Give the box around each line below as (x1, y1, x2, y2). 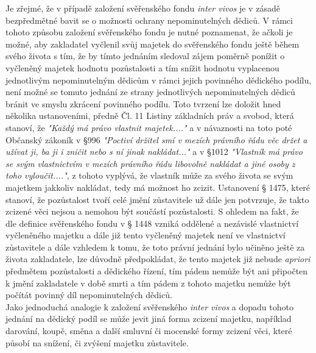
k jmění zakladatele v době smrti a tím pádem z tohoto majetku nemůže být (5, 276, 291, 289)
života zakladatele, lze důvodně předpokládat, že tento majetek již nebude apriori (5, 252, 311, 265)
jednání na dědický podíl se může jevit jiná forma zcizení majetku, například (5, 312, 292, 325)
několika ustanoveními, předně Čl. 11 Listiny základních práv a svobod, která (5, 109, 294, 122)
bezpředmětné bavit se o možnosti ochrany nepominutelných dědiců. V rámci (5, 13, 293, 26)
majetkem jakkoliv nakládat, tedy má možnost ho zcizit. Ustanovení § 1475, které (5, 180, 311, 193)
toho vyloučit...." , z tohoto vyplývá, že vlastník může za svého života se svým (5, 169, 293, 182)
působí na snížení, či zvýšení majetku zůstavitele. (5, 336, 189, 349)
